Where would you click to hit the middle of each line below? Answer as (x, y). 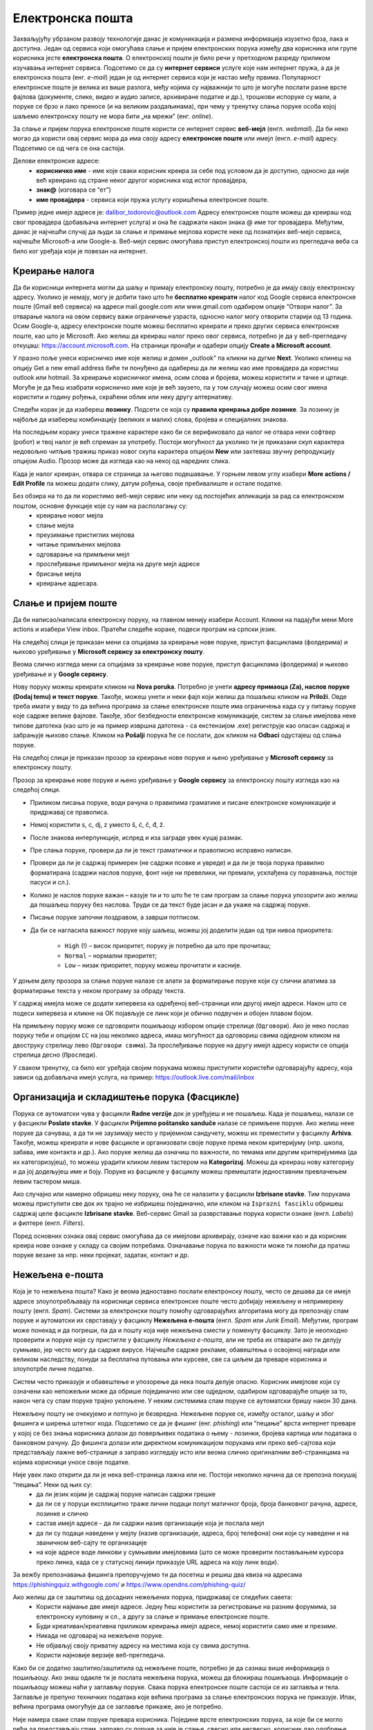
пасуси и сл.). (50, 882)
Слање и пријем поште (65, 603)
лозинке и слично (63, 1513)
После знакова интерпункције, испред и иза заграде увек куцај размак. (136, 837)
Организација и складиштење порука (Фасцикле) (126, 1097)
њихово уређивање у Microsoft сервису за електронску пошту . (109, 652)
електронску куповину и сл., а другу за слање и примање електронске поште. (153, 1617)
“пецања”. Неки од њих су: (52, 1484)
